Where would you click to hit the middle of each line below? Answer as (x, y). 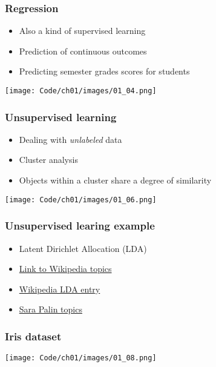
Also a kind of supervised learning (82, 31)
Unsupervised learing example (80, 226)
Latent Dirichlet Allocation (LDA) (83, 248)
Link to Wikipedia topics (65, 269)
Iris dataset (33, 336)
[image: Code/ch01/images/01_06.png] (81, 200)
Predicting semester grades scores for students (104, 71)
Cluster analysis (48, 160)
